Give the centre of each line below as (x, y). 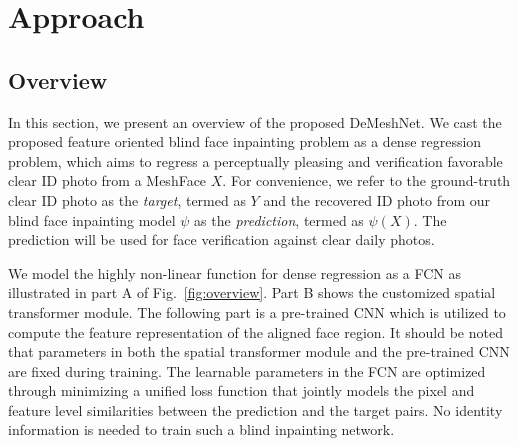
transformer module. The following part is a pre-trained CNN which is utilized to (257, 311)
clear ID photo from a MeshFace (107, 180)
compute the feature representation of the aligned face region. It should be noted (255, 331)
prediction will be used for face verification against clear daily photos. (221, 239)
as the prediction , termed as (279, 219)
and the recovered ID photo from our (377, 199)
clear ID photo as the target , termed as (127, 199)
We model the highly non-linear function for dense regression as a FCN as (235, 272)
